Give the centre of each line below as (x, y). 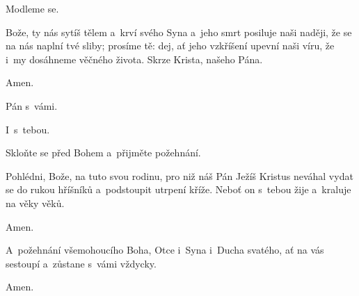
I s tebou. (28, 129)
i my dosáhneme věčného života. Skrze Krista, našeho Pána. (134, 59)
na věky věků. (35, 203)
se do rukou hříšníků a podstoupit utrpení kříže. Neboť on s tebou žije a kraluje (178, 189)
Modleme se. (32, 8)
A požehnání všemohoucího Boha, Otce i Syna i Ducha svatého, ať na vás (165, 250)
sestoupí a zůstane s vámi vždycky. (81, 263)
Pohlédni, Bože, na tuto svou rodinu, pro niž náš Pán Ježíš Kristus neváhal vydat (179, 175)
